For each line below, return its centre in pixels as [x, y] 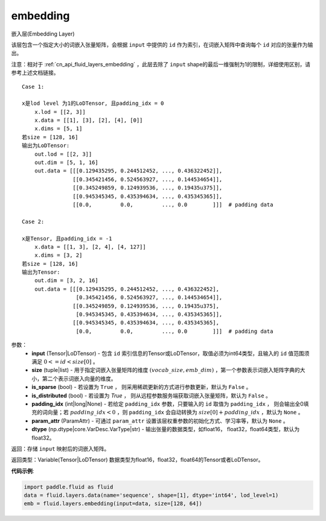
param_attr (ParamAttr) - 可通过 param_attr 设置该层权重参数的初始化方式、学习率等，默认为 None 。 [160, 421]
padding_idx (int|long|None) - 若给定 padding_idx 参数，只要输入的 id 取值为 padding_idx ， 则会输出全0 [168, 403]
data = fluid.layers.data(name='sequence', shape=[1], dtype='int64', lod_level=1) [151, 495]
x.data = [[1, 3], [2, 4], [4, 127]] [90, 247]
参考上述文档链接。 [35, 73]
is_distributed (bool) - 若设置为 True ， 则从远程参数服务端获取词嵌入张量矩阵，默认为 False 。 [152, 396]
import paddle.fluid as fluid [69, 487]
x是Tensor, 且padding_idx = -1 [67, 238]
